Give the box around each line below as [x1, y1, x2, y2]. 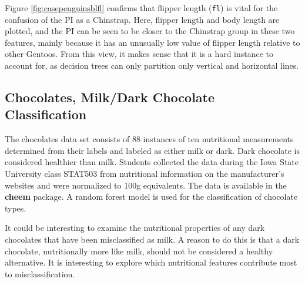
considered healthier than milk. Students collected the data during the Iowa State [5, 156, 299, 168]
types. [5, 202, 26, 214]
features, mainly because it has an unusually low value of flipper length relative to [5, 36, 300, 48]
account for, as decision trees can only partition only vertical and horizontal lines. [5, 59, 299, 72]
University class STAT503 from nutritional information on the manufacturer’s [5, 167, 284, 179]
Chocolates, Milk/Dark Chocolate [5, 88, 215, 106]
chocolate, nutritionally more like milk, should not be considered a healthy [5, 244, 273, 257]
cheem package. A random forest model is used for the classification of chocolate [5, 190, 298, 203]
